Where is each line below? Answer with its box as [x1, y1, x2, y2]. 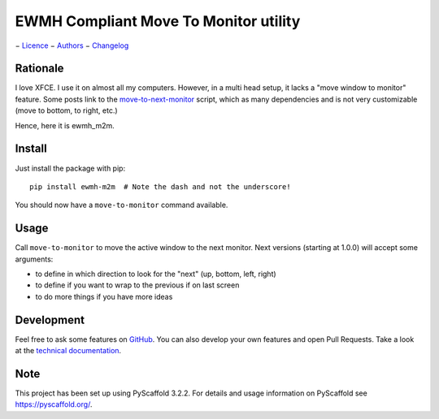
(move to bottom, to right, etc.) [15, 106, 118, 115]
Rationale [15, 62, 64, 76]
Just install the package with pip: [15, 163, 126, 173]
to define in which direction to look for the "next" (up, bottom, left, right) [35, 269, 276, 279]
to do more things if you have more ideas [35, 292, 173, 301]
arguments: [15, 254, 54, 264]
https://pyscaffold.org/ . [15, 400, 93, 409]
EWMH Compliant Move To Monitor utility [15, 12, 301, 30]
